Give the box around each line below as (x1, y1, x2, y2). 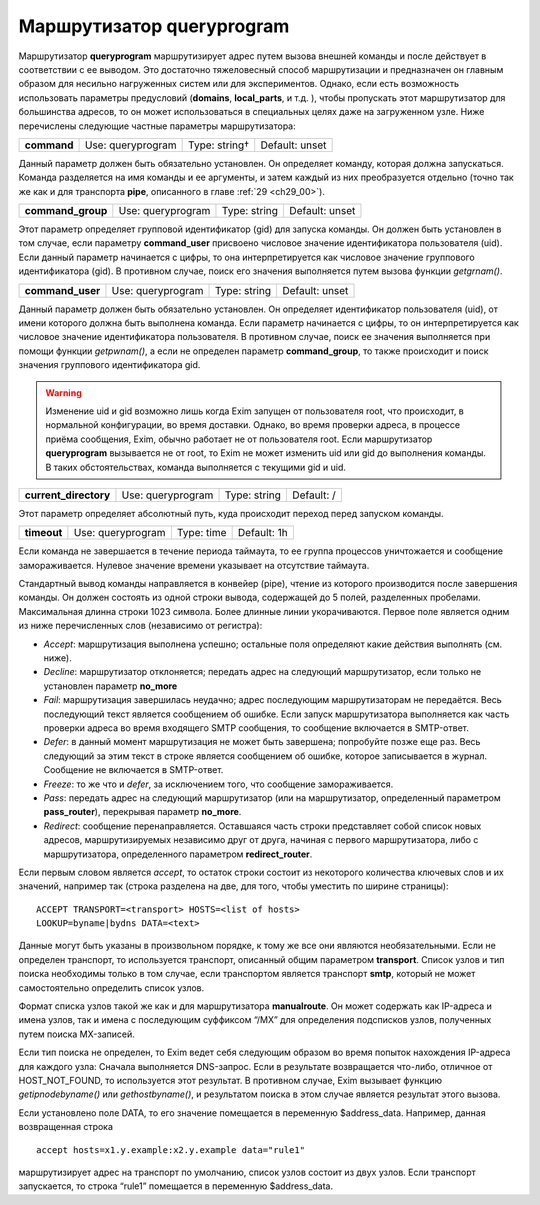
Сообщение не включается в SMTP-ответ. (43, 764, 224, 776)
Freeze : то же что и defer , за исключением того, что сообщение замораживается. (43, 778, 394, 790)
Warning (45, 386, 82, 399)
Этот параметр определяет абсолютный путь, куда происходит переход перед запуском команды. (18, 507, 444, 519)
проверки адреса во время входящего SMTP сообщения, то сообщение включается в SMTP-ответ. (43, 722, 469, 734)
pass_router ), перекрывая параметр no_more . (43, 806, 242, 818)
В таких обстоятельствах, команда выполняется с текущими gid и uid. (45, 461, 347, 473)
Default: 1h (237, 526, 289, 540)
